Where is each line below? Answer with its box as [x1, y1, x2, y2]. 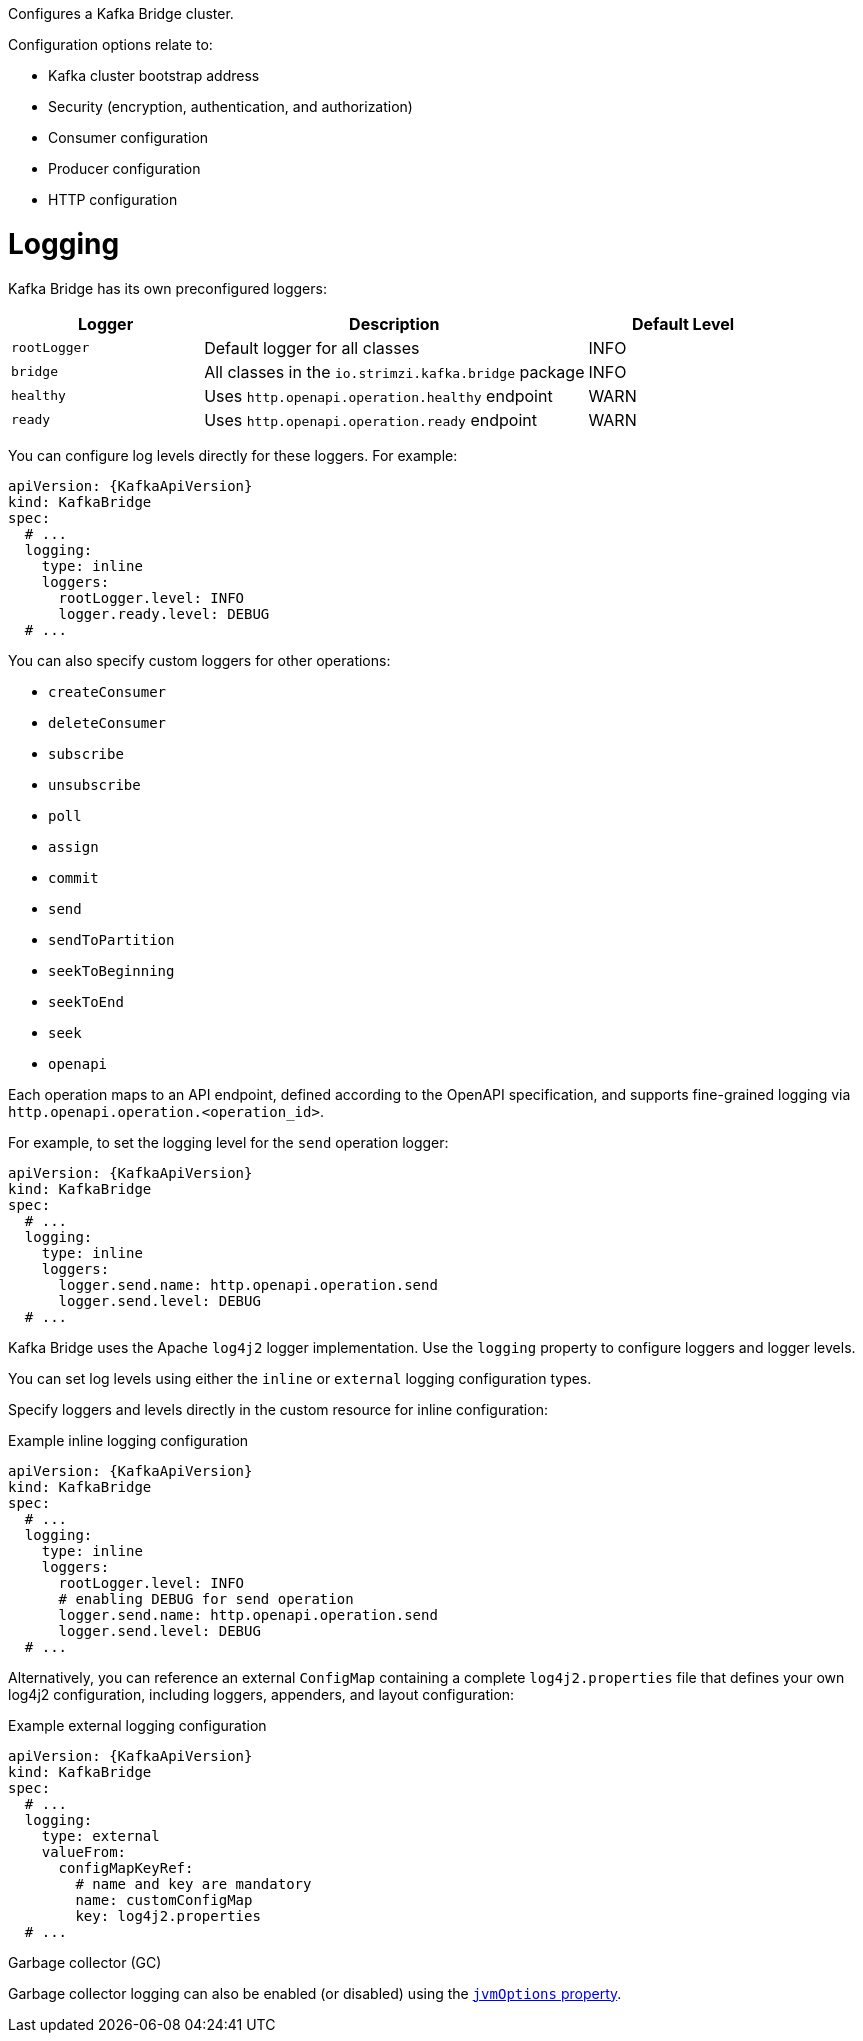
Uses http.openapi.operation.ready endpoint [204, 409, 537, 430]
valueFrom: [41, 1843, 127, 1860]
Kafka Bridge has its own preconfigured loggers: [8, 279, 327, 297]
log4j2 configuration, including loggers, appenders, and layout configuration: [8, 1685, 515, 1703]
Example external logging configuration [8, 1716, 267, 1734]
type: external [41, 1827, 160, 1844]
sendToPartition [48, 931, 175, 948]
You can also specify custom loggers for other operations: [8, 651, 391, 669]
